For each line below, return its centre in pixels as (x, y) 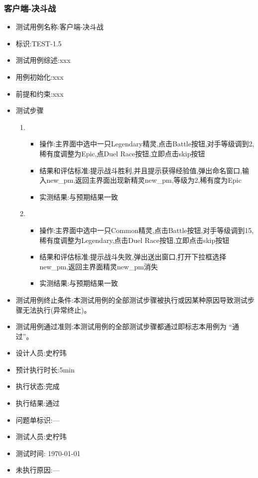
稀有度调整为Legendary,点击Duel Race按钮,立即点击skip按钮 (134, 240)
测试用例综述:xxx (43, 60)
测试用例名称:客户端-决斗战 (60, 27)
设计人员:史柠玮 (41, 353)
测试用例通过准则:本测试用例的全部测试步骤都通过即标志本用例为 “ (124, 326)
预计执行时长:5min (45, 369)
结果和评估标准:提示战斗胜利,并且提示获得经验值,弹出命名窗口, (141, 170)
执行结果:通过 (38, 403)
